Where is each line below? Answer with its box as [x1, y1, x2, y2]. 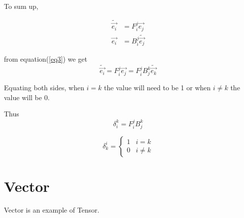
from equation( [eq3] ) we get [4, 54, 87, 64]
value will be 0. [4, 92, 50, 102]
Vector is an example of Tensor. [4, 204, 100, 215]
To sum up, [4, 1, 38, 11]
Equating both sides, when [4, 82, 84, 93]
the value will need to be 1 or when [104, 82, 211, 93]
